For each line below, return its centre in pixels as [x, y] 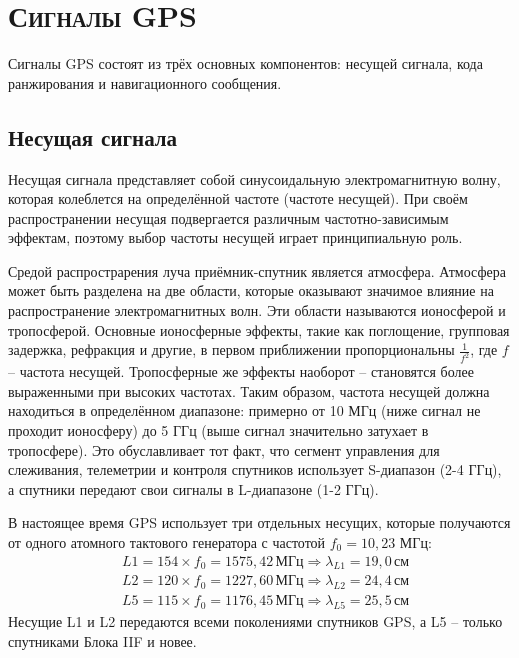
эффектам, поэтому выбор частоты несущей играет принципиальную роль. [235, 237]
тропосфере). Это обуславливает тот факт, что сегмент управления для [224, 449]
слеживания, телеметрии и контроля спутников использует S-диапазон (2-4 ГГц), [255, 469]
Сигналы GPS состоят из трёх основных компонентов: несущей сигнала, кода [245, 63]
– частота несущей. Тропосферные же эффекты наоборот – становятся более [241, 371]
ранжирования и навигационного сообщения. [145, 82]
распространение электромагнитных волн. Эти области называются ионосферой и [257, 310]
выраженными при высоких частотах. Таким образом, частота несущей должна [249, 390]
